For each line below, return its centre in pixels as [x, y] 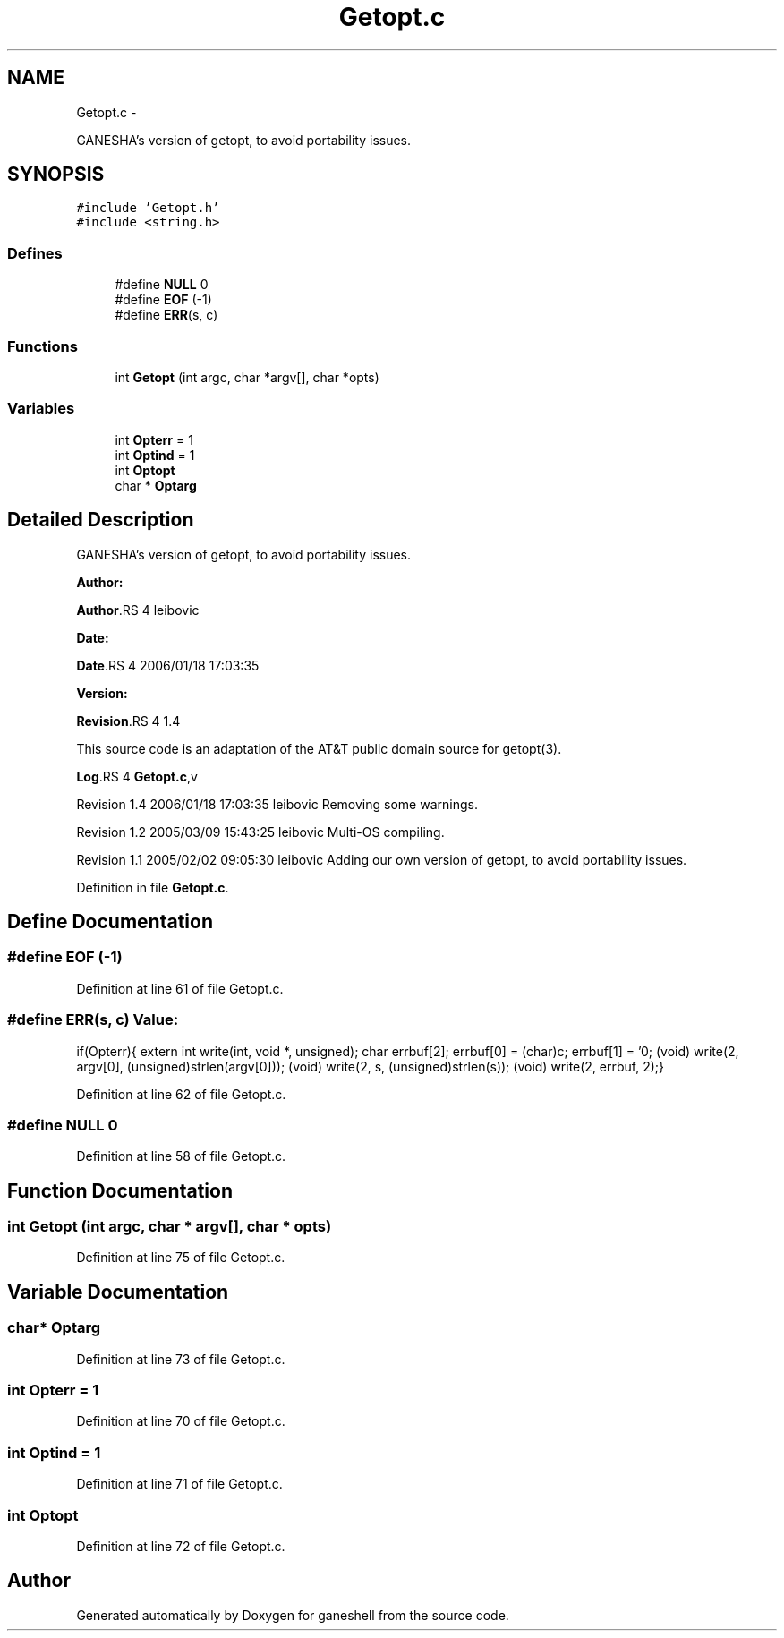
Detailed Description [101, 520]
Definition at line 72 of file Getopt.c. [181, 1546]
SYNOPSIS [56, 175]
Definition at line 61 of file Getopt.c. [180, 988]
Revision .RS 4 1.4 [128, 721]
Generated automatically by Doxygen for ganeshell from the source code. [293, 1615]
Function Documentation [120, 1190]
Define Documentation [110, 921]
